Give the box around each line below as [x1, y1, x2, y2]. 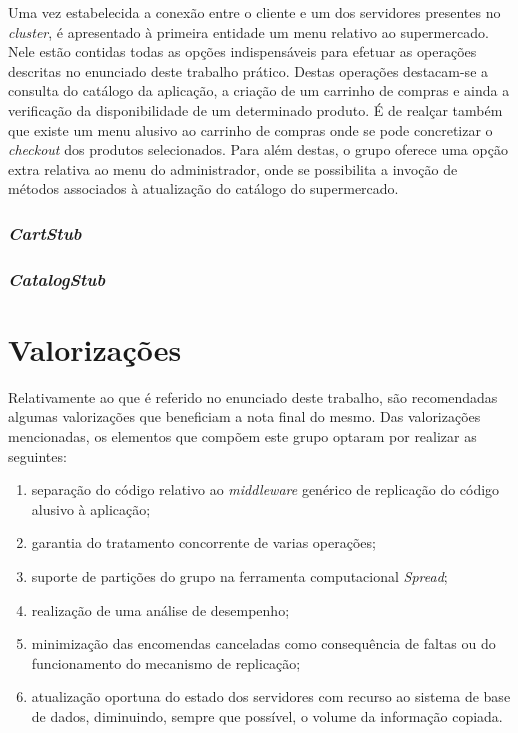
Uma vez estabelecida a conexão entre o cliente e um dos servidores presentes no [8, 2, 501, 22]
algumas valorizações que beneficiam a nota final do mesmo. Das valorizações [8, 406, 481, 427]
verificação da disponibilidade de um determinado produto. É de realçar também [8, 99, 503, 120]
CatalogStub [8, 266, 106, 291]
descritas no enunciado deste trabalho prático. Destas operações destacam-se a [8, 60, 489, 81]
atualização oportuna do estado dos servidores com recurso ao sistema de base [31, 686, 511, 707]
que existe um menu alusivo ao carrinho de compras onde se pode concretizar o [8, 119, 493, 140]
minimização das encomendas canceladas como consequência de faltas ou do [31, 633, 496, 654]
